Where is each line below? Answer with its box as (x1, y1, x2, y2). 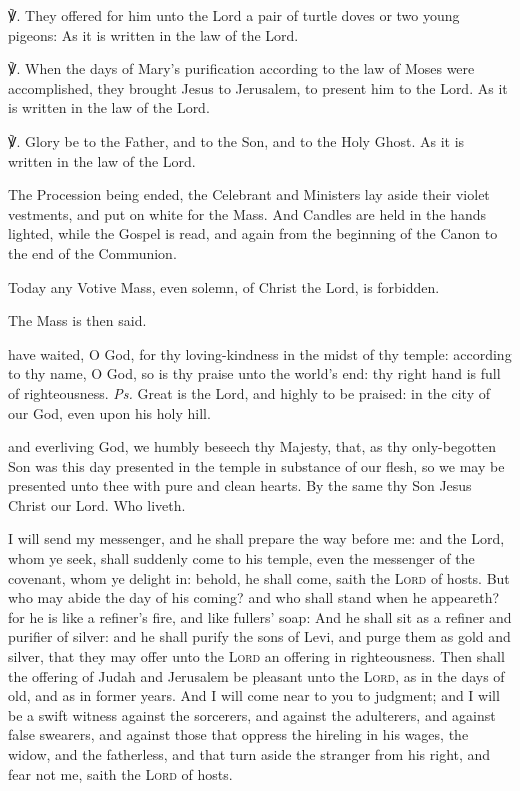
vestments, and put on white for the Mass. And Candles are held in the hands (8, 203, 487, 224)
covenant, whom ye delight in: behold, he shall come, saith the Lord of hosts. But (8, 567, 510, 588)
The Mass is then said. (8, 310, 147, 331)
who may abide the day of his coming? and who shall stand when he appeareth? (8, 587, 500, 608)
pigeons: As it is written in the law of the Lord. (8, 24, 299, 45)
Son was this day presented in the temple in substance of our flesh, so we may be (8, 455, 505, 476)
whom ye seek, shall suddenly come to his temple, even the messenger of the (8, 548, 475, 569)
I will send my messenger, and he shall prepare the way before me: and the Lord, (8, 528, 505, 549)
